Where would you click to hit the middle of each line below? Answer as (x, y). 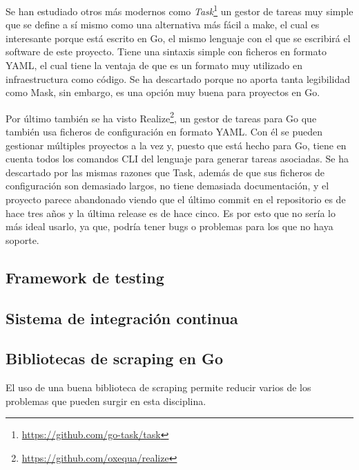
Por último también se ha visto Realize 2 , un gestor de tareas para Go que (161, 117)
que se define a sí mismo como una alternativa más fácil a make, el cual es (163, 25)
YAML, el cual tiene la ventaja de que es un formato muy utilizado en (154, 65)
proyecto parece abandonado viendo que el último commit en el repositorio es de (176, 199)
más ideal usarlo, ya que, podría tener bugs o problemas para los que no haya (169, 226)
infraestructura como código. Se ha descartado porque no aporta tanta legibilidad (178, 78)
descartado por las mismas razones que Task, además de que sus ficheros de (165, 172)
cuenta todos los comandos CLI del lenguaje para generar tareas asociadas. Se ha (177, 159)
